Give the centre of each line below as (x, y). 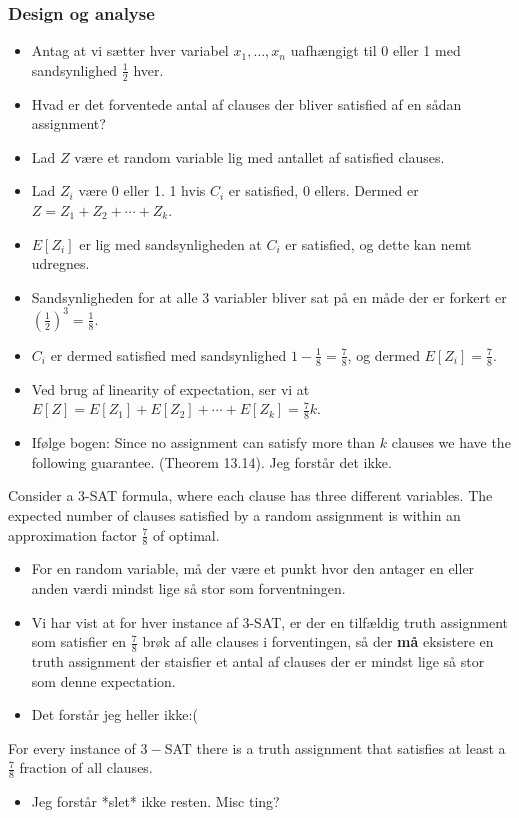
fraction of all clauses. (86, 767)
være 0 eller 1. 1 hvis (142, 190)
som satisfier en (79, 641)
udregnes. (60, 263)
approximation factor (72, 534)
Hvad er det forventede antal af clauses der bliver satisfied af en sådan (246, 103)
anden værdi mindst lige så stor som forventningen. (188, 587)
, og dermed (383, 354)
